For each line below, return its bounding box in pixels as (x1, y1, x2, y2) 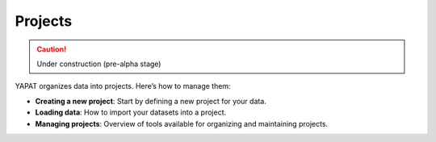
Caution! (36, 44, 67, 54)
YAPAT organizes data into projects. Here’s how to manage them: (15, 81, 231, 91)
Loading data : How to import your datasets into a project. (35, 107, 227, 117)
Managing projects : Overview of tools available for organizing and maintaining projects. (35, 119, 329, 128)
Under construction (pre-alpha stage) (36, 59, 161, 69)
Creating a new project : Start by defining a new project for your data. (35, 96, 266, 106)
